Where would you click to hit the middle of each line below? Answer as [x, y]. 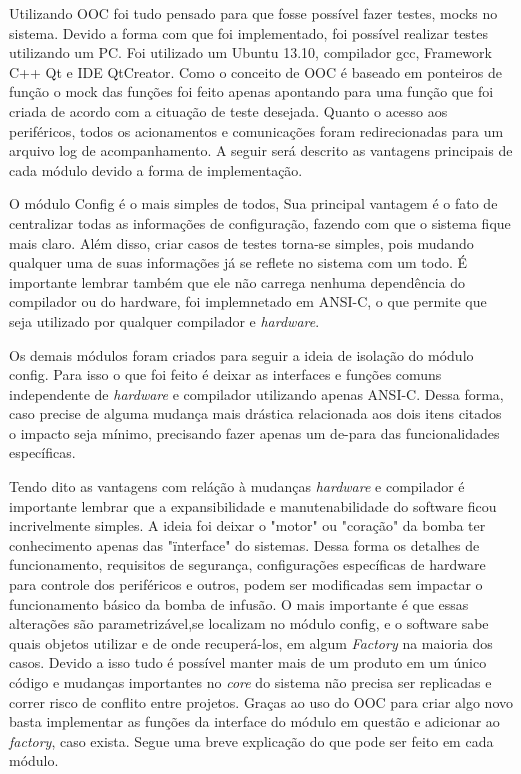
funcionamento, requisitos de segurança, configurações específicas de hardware [247, 564]
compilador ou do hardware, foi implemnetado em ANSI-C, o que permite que [248, 301]
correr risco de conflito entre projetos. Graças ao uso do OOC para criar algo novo [261, 701]
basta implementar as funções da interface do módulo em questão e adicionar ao [254, 721]
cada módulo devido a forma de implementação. [156, 169]
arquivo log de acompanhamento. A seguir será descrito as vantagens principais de [261, 150]
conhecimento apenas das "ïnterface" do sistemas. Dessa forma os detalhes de [244, 544]
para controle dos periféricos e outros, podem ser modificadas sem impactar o [246, 584]
